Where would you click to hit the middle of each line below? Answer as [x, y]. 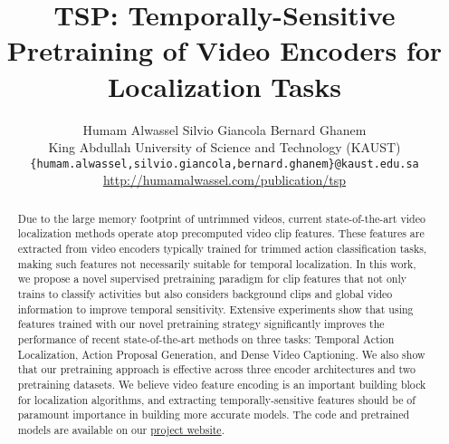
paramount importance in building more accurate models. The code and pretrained [214, 415]
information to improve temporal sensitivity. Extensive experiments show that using [215, 309]
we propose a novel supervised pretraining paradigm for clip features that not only [212, 279]
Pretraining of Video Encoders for [224, 50]
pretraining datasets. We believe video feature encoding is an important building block [222, 384]
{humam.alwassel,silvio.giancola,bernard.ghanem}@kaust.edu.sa [224, 164]
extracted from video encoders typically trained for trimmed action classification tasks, [222, 249]
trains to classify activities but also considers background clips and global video [205, 294]
